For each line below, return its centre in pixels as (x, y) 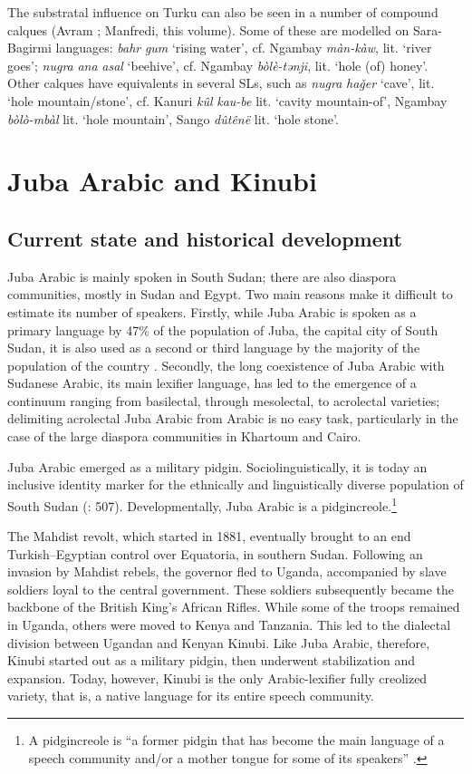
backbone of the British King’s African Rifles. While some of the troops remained (234, 607)
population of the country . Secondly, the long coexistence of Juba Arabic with (226, 365)
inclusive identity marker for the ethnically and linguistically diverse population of (236, 484)
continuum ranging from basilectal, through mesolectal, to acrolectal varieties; (224, 400)
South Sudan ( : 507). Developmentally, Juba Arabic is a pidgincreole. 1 (202, 504)
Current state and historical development (205, 238)
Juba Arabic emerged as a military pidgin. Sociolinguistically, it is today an (217, 466)
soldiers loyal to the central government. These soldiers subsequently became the (231, 589)
